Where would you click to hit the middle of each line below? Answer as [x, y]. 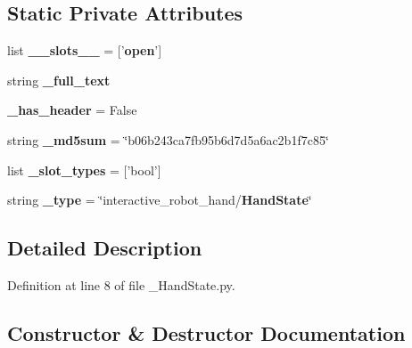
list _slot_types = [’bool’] [84, 170]
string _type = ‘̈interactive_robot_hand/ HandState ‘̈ [160, 200]
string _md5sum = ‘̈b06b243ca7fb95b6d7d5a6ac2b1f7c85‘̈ [168, 139]
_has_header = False [72, 110]
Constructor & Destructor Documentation [206, 332]
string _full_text [59, 80]
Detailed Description [105, 248]
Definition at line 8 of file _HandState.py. [121, 284]
